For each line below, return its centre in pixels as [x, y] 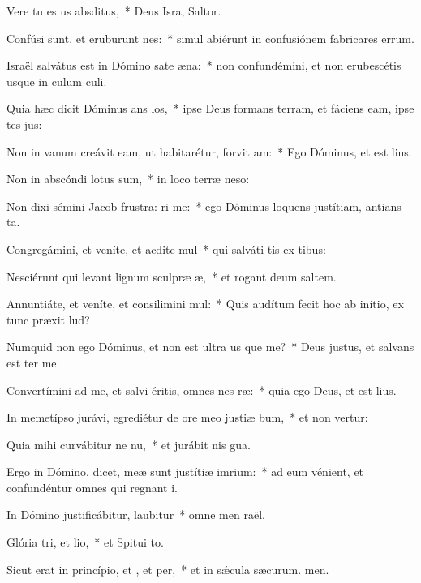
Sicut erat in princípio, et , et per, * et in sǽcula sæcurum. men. [168, 569]
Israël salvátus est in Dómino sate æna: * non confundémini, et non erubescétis [204, 65]
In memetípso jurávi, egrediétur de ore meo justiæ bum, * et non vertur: [187, 417]
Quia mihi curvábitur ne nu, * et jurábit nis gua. [129, 444]
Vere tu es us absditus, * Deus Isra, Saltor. [114, 11]
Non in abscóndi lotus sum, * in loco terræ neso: [128, 179]
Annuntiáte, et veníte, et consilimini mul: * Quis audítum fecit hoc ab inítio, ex [205, 304]
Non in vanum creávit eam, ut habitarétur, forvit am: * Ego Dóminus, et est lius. [209, 151]
